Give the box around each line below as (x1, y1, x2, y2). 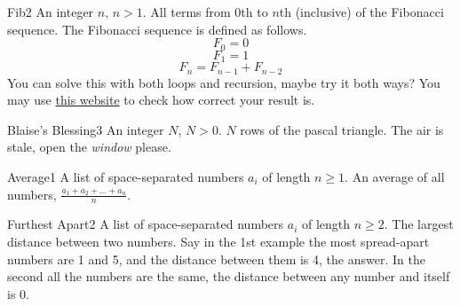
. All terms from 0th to (142, 3, 268, 20)
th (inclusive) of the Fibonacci (279, 3, 444, 20)
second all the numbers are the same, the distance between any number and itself (7, 267, 450, 286)
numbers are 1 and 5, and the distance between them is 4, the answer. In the (7, 249, 425, 268)
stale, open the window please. (7, 137, 171, 156)
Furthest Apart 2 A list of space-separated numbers (7, 215, 284, 233)
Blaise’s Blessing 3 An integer (7, 120, 164, 138)
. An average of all (345, 167, 445, 185)
